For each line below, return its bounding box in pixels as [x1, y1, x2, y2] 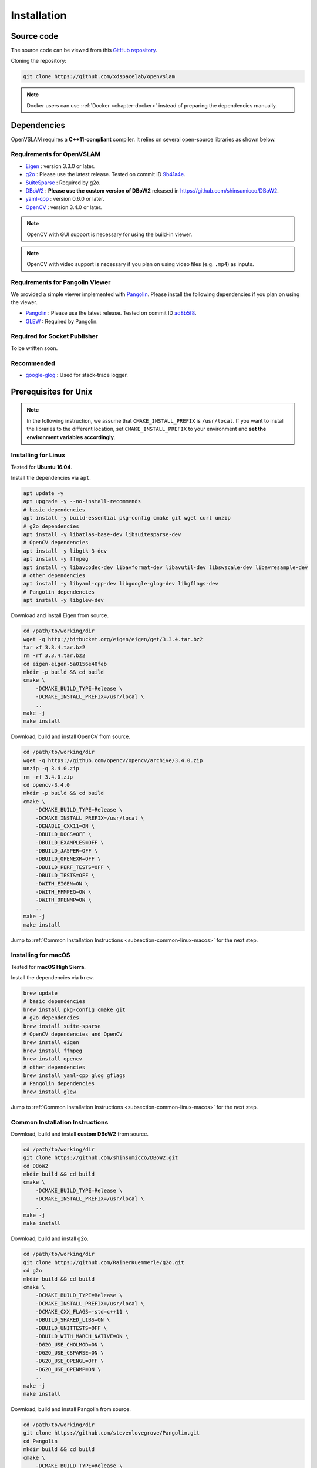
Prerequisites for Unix [11, 386, 93, 396]
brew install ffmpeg [23, 1047, 82, 1054]
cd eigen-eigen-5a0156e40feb [23, 661, 107, 667]
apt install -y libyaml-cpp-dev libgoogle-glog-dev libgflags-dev [23, 580, 218, 587]
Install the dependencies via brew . [11, 974, 95, 981]
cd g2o [23, 1267, 42, 1274]
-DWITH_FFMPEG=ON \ [35, 888, 92, 895]
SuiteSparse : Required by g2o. [25, 179, 101, 186]
